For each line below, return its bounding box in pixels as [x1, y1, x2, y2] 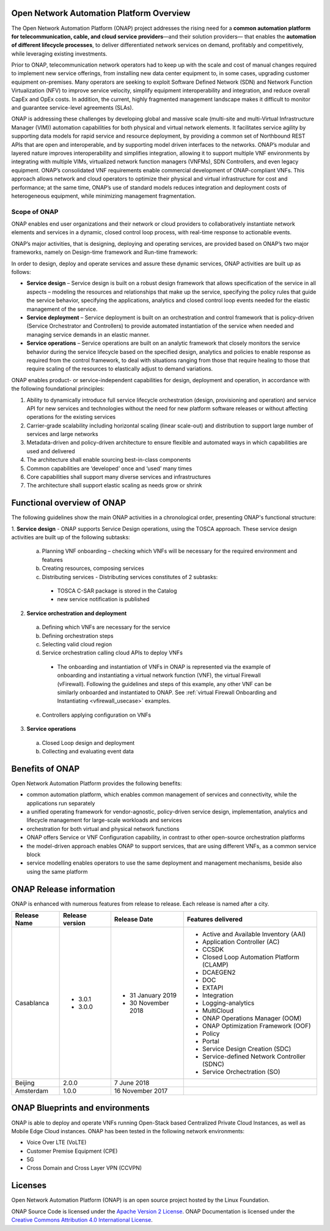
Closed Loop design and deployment [42, 739, 135, 746]
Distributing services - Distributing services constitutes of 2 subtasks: [42, 573, 218, 580]
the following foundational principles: [11, 385, 105, 393]
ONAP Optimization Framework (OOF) [202, 1022, 311, 1030]
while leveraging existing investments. [11, 50, 108, 57]
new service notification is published [57, 596, 150, 603]
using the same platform [26, 868, 88, 875]
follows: [11, 268, 31, 276]
